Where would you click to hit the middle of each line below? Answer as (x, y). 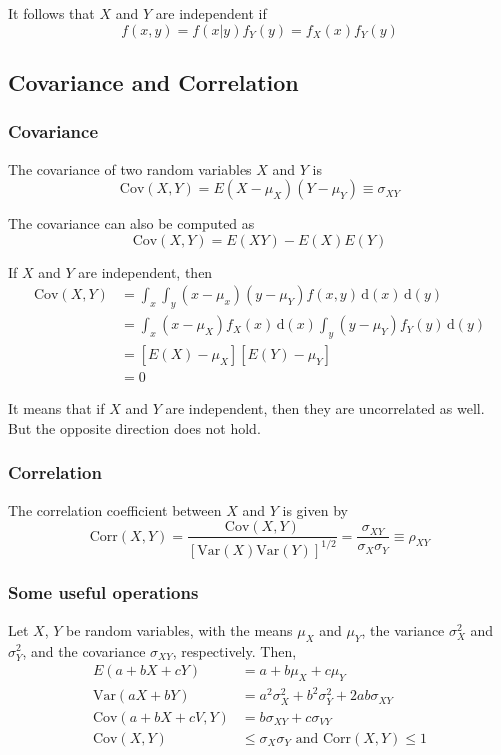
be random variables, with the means (179, 629)
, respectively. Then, (234, 650)
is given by (315, 509)
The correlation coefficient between (115, 509)
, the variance (403, 629)
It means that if (56, 408)
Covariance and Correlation (153, 81)
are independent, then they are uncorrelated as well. (325, 408)
